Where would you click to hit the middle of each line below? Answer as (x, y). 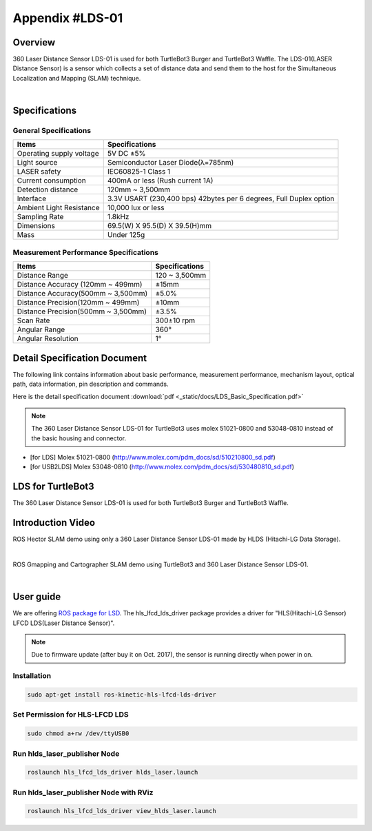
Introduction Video (54, 523)
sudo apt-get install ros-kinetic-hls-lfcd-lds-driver (122, 695)
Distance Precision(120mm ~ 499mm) (78, 302)
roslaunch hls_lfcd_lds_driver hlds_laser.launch (113, 772)
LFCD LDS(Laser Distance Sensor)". (64, 623)
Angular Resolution (48, 339)
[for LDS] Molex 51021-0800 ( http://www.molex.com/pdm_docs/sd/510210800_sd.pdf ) (153, 457)
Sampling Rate (40, 217)
